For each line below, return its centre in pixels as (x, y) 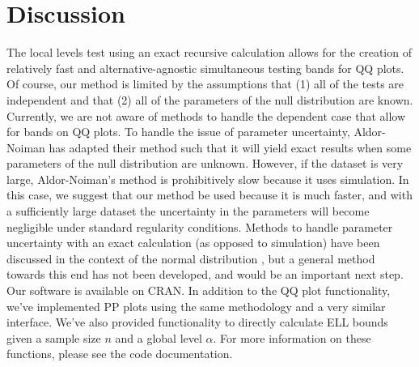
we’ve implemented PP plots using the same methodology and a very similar (196, 306)
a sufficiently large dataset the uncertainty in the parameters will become (188, 211)
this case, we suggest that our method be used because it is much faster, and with (209, 195)
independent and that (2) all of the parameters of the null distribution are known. (210, 99)
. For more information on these (292, 337)
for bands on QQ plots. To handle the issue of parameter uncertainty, (178, 132)
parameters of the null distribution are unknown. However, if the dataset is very (205, 163)
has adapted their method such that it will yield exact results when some (230, 147)
